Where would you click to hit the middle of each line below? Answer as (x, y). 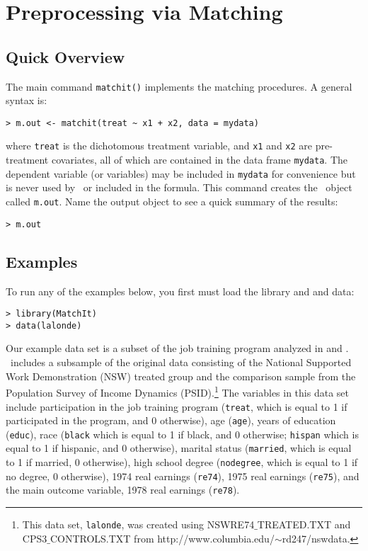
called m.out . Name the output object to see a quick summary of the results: (172, 201)
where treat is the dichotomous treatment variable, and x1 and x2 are (159, 146)
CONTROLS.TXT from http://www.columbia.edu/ (162, 538)
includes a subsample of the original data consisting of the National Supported (181, 362)
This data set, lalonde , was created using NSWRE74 (138, 524)
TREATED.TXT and (304, 524)
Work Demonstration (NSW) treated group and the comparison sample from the (181, 376)
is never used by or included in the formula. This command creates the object (179, 187)
